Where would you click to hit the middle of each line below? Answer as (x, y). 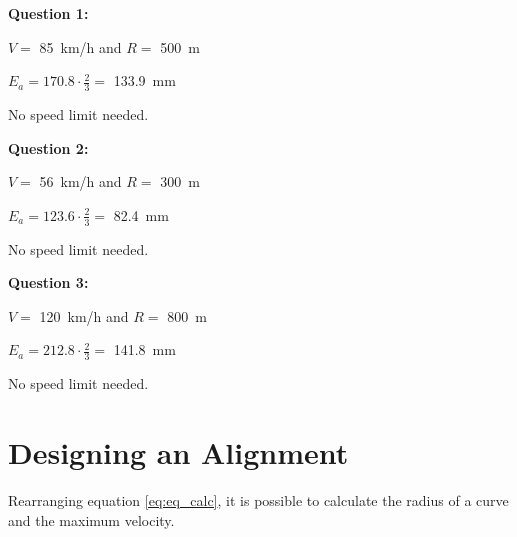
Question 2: (48, 147)
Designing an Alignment (178, 452)
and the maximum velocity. (91, 519)
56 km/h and (80, 181)
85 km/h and (80, 46)
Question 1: (48, 13)
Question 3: (48, 282)
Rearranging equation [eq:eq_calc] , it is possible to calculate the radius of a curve (258, 499)
